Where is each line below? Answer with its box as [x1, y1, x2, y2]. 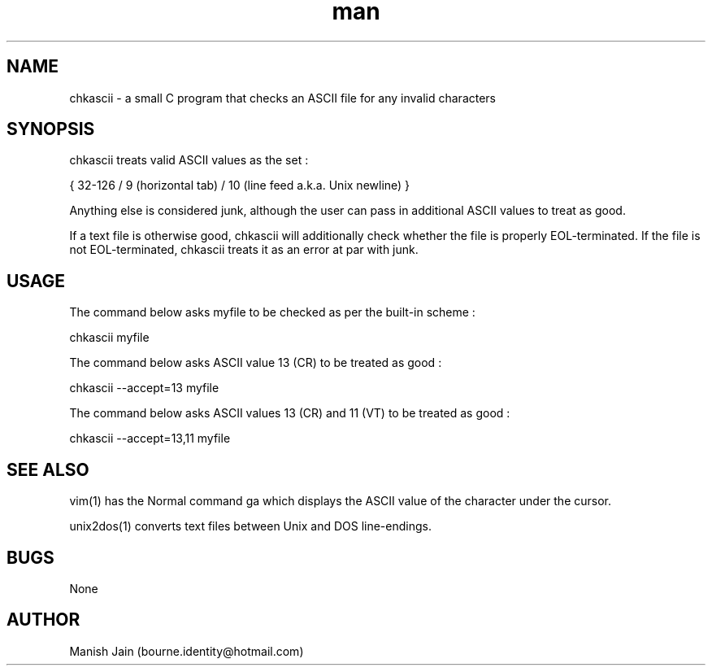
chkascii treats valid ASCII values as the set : [69, 153, 309, 168]
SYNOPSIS [7, 119, 95, 140]
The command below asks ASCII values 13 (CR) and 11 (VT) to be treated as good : [69, 406, 510, 421]
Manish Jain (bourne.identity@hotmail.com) [69, 644, 304, 658]
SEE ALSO [7, 459, 89, 480]
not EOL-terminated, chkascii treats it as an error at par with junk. [69, 242, 419, 257]
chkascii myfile [69, 330, 150, 345]
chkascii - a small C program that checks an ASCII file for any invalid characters [69, 90, 497, 105]
